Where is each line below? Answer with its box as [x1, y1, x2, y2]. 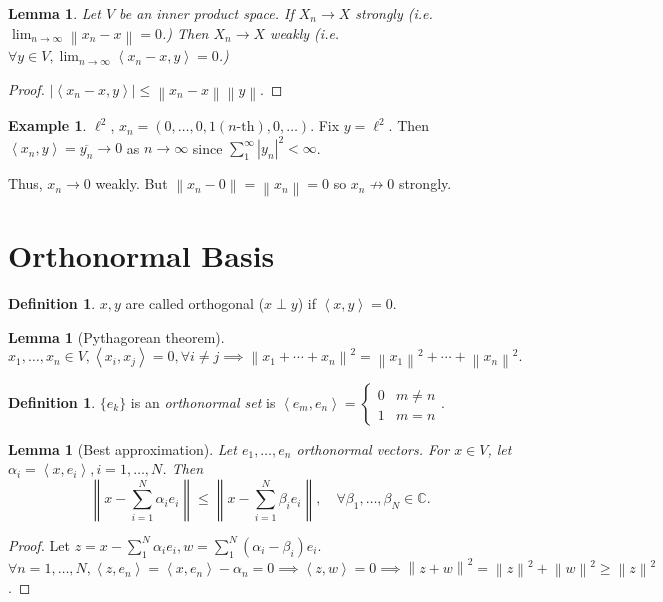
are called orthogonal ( [125, 293, 265, 314]
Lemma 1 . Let [8, 3, 101, 23]
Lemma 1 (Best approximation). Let [8, 438, 237, 459]
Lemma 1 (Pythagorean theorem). [8, 326, 225, 347]
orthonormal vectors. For [296, 438, 450, 459]
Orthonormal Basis [8, 235, 275, 276]
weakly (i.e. [270, 22, 340, 43]
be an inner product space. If [119, 3, 294, 23]
